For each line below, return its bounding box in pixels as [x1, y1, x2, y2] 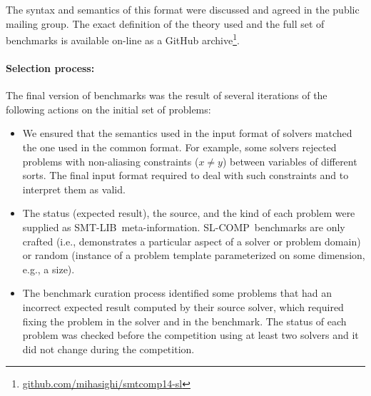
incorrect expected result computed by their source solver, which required [22, 299, 344, 314]
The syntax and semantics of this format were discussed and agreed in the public [6, 2, 360, 16]
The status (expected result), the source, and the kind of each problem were [22, 205, 355, 220]
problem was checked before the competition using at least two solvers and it [22, 328, 359, 342]
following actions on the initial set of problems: [6, 101, 211, 116]
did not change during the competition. [22, 341, 195, 356]
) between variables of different [222, 153, 357, 168]
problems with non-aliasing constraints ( [22, 153, 199, 168]
